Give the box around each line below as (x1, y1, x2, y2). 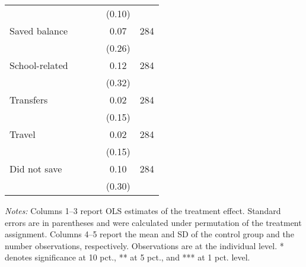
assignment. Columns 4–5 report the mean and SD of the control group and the (5, 228, 294, 240)
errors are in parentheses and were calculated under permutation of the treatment (5, 216, 302, 228)
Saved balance (9, 24, 68, 37)
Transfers (9, 93, 48, 106)
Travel (9, 127, 36, 141)
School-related (9, 58, 68, 72)
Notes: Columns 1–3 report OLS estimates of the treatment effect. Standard (5, 205, 281, 216)
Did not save (9, 162, 62, 175)
